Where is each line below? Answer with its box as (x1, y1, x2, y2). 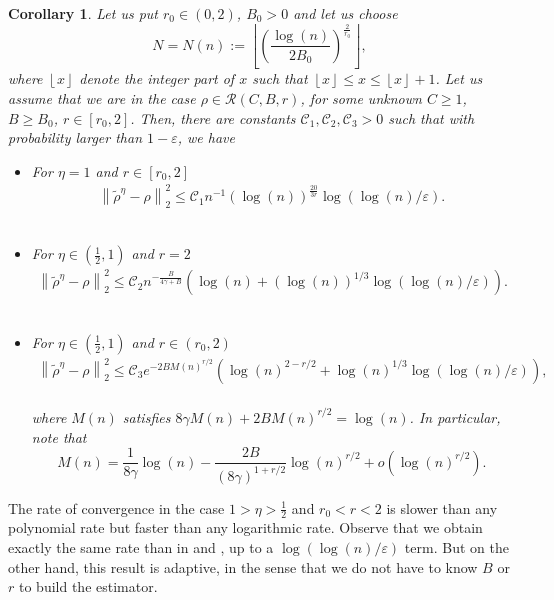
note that (31, 426, 87, 447)
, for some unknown (300, 87, 422, 108)
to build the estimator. (18, 576, 158, 597)
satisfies (122, 406, 171, 427)
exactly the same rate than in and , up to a (8, 536, 274, 557)
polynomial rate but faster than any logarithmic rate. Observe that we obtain (8, 517, 483, 538)
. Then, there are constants (130, 107, 296, 128)
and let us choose (293, 3, 398, 23)
